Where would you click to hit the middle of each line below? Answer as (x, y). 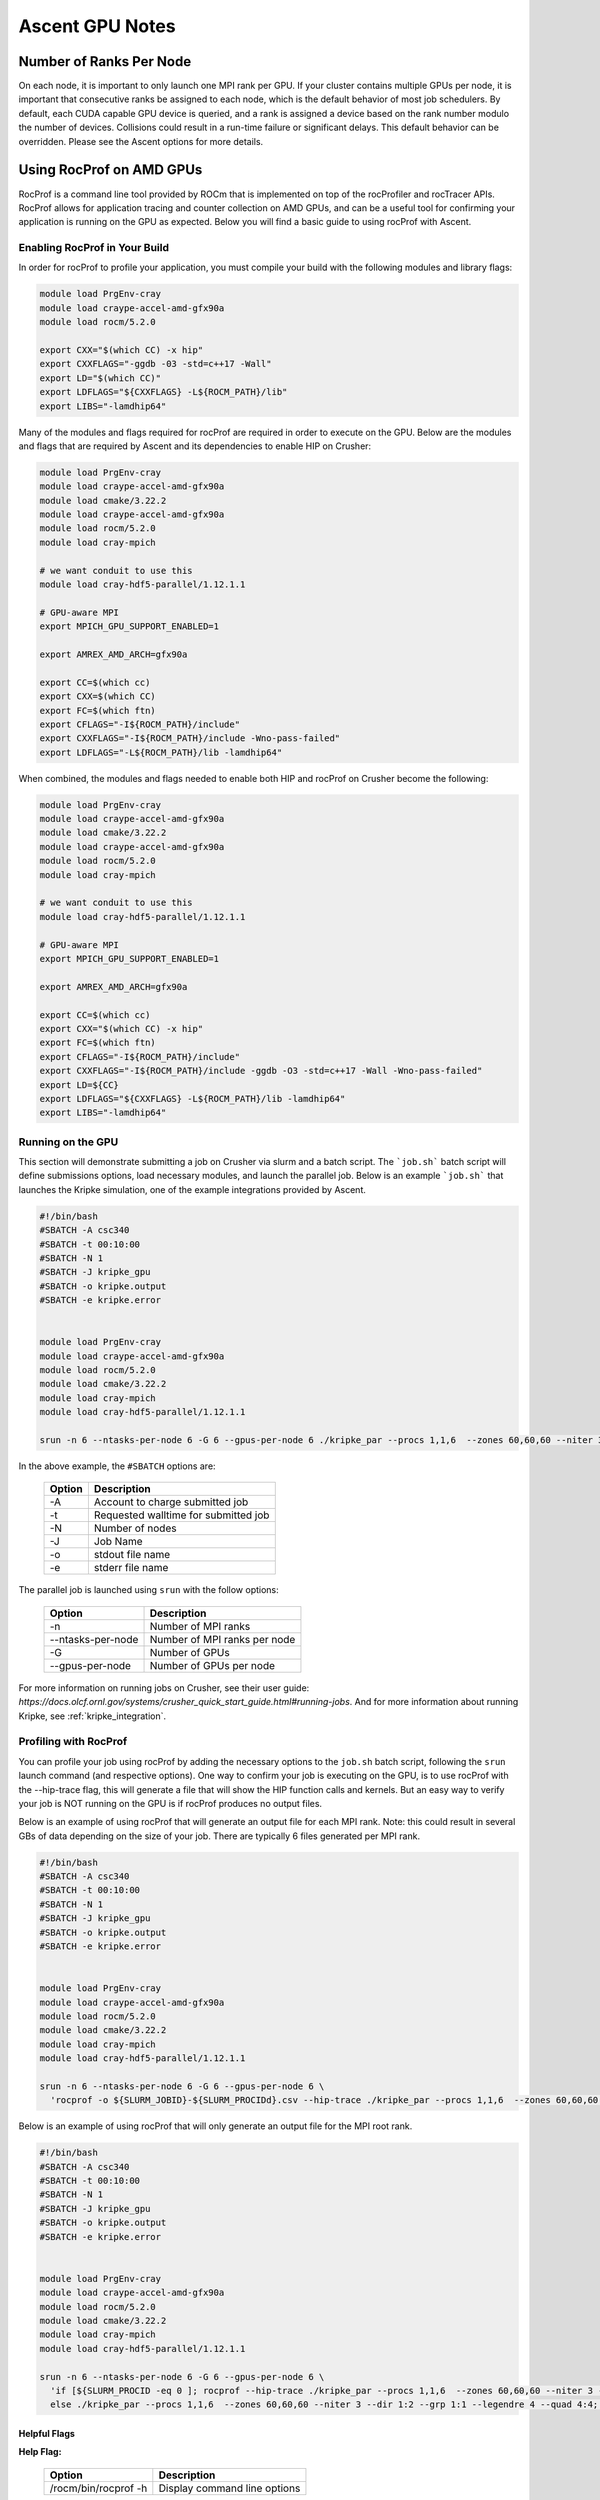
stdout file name (131, 1555)
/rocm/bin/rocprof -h (98, 2488)
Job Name (118, 1542)
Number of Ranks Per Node (105, 61)
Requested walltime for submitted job (181, 1515)
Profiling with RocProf (73, 1742)
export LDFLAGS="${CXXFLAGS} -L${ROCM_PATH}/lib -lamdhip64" (192, 1098)
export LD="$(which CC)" (100, 378)
